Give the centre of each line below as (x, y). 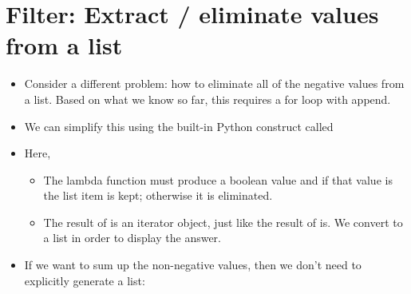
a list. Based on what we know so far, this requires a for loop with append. (207, 99)
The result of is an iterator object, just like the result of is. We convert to (223, 222)
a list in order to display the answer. (132, 238)
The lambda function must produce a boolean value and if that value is (218, 179)
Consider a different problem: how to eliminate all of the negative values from (214, 83)
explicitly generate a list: (85, 280)
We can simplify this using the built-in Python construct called (179, 126)
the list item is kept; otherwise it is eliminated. (158, 195)
